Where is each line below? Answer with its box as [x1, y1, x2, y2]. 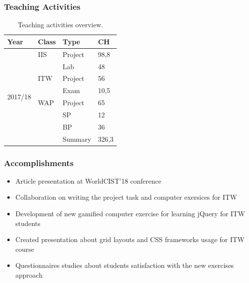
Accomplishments [4, 156, 74, 169]
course [15, 244, 35, 254]
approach [15, 270, 43, 280]
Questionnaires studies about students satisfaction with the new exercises [15, 260, 234, 270]
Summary [62, 133, 91, 144]
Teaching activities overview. [18, 19, 103, 30]
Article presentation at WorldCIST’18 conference [15, 175, 161, 186]
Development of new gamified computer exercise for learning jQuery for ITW [15, 208, 245, 219]
